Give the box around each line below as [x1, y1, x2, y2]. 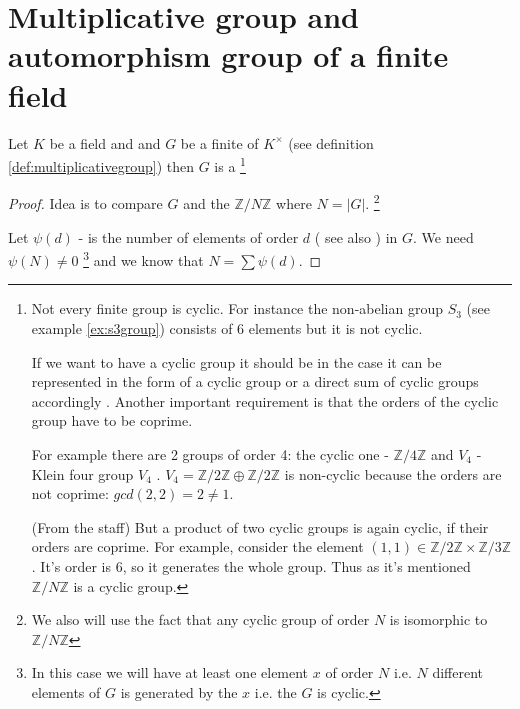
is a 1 [214, 153, 246, 176]
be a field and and [49, 132, 161, 153]
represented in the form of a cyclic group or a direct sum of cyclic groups [31, 371, 479, 392]
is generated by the [120, 681, 238, 702]
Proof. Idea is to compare [8, 193, 163, 213]
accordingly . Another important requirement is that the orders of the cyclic [31, 390, 499, 411]
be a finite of [180, 132, 259, 153]
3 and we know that [83, 247, 204, 270]
